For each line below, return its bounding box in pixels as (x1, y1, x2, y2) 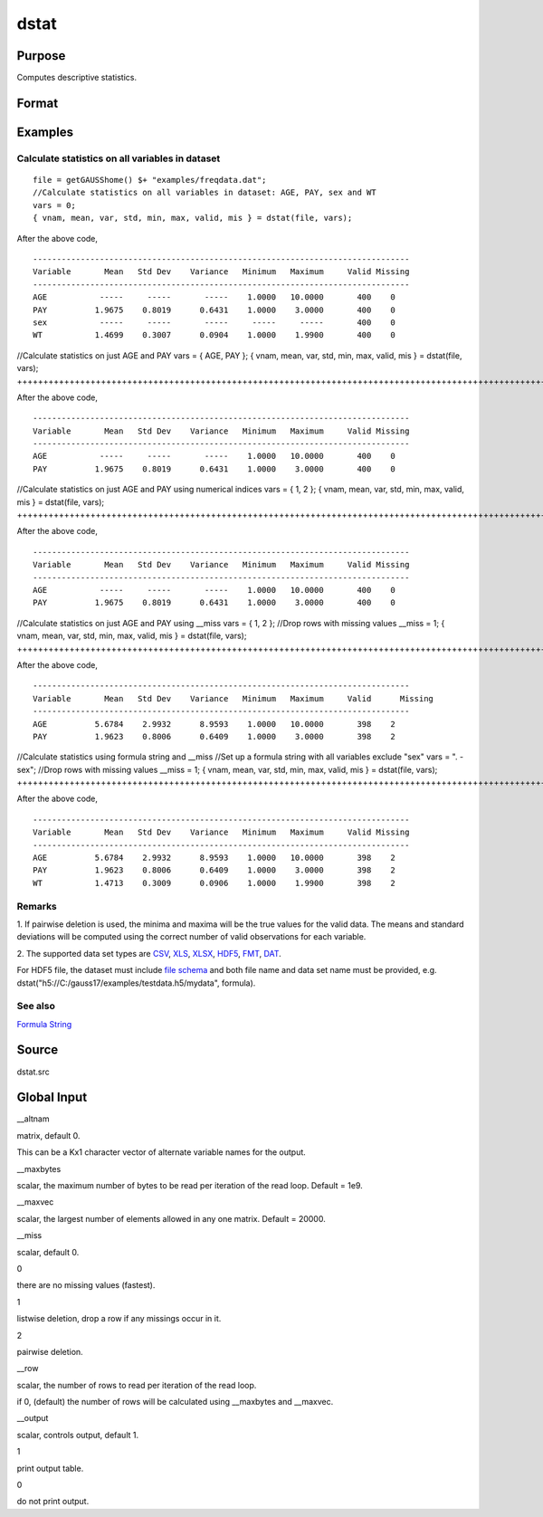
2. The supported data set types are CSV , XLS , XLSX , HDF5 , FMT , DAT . (16, 948, 282, 959)
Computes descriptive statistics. (16, 72, 138, 83)
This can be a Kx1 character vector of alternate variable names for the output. (16, 1147, 307, 1158)
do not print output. (16, 1496, 90, 1507)
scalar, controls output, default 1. (16, 1429, 139, 1440)
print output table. (16, 1463, 84, 1474)
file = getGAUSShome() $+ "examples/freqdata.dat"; (33, 175, 267, 186)
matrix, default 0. (16, 1130, 81, 1140)
